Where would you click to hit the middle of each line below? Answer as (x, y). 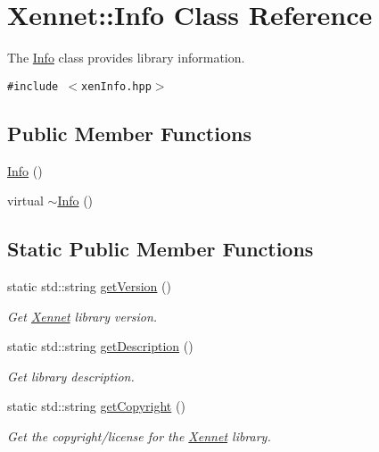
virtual (25, 201)
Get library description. (71, 376)
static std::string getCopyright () (96, 406)
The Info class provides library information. (126, 58)
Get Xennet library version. (82, 316)
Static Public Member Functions (161, 249)
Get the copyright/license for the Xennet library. (139, 435)
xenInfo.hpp (116, 86)
